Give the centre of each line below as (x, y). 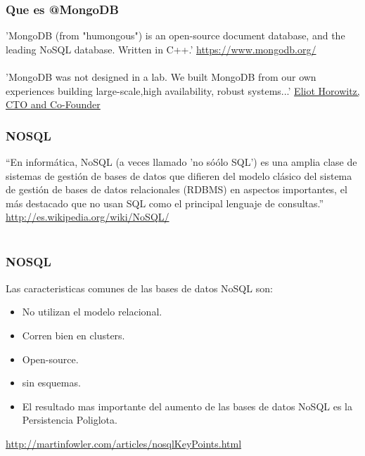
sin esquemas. (51, 383)
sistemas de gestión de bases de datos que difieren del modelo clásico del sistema (179, 175)
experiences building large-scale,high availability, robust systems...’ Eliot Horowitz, (183, 90)
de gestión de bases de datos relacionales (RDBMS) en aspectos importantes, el (177, 189)
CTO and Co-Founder (53, 104)
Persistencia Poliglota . (70, 420)
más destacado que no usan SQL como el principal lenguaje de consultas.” (165, 203)
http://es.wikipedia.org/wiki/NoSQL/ (88, 217)
